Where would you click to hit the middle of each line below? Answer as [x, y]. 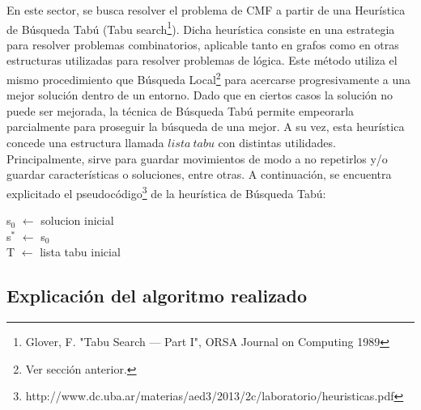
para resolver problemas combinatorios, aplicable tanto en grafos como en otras [203, 44]
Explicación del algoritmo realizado [157, 296]
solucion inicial [77, 220]
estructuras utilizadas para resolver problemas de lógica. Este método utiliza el [202, 60]
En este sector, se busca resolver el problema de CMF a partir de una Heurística [206, 10]
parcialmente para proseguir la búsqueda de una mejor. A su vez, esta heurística [206, 127]
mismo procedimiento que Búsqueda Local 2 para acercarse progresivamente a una [209, 78]
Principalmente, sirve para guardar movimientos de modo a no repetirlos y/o [197, 158]
